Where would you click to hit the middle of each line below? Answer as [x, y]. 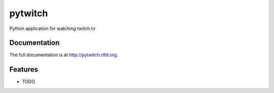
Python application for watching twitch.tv [53, 28]
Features [24, 69]
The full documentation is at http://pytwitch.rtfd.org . [64, 55]
